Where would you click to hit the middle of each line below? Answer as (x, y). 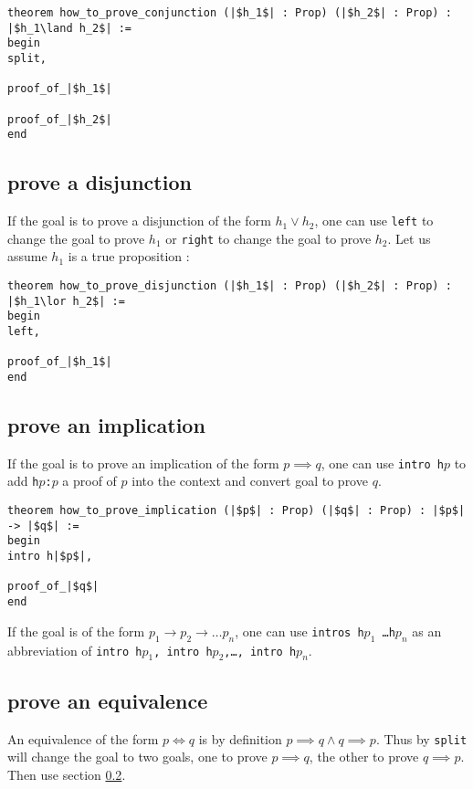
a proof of (89, 481)
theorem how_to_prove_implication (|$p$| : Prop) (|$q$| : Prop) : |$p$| (236, 511)
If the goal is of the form (76, 631)
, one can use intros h (300, 631)
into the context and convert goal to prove (250, 481)
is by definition (240, 738)
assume (27, 256)
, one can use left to (374, 221)
